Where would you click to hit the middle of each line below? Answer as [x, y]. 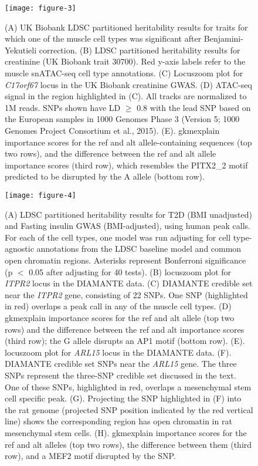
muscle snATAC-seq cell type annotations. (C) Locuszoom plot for [124, 73]
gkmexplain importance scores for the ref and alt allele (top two [120, 317]
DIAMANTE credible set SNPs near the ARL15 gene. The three [121, 364]
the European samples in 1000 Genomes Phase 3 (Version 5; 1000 [122, 119]
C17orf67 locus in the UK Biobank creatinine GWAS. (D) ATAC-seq [128, 84]
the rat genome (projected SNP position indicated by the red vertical [129, 409]
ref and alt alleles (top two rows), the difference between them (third [128, 444]
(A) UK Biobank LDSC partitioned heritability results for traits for [126, 27]
